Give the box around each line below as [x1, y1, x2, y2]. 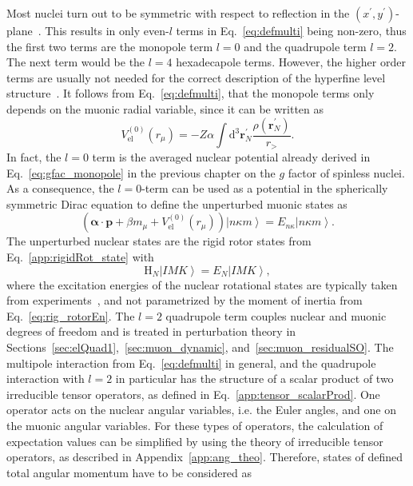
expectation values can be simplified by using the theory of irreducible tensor [6, 432, 383, 449]
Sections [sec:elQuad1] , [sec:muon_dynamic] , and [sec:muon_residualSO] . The [6, 338, 394, 355]
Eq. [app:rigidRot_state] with [6, 249, 154, 265]
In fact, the [6, 149, 62, 165]
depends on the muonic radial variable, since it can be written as [6, 100, 324, 117]
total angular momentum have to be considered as [6, 464, 252, 480]
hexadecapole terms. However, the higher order [176, 54, 406, 70]
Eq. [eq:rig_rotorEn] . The [6, 307, 135, 324]
